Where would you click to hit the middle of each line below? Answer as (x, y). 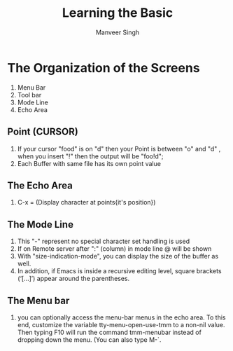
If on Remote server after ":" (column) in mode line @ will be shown (114, 249)
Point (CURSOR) (43, 132)
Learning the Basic (118, 13)
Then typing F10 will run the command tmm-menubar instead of (109, 332)
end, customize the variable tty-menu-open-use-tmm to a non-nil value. (121, 324)
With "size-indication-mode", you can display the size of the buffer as (118, 256)
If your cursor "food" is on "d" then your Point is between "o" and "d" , (119, 149)
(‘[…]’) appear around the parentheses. (73, 279)
